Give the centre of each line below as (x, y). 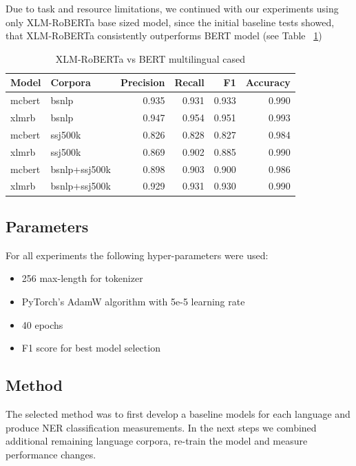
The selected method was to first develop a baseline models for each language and (178, 413)
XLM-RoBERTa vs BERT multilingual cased (150, 58)
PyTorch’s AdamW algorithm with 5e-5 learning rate (133, 301)
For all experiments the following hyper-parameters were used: (137, 255)
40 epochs (42, 324)
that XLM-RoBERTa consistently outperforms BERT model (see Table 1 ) (164, 36)
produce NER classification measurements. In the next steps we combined (161, 427)
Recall (189, 82)
